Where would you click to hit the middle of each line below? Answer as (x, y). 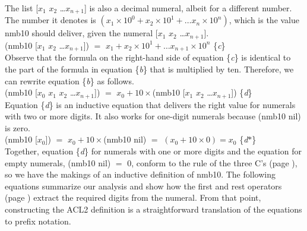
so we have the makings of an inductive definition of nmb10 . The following (140, 174)
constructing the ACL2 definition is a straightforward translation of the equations (153, 209)
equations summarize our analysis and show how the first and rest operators (143, 186)
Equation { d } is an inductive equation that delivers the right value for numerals (150, 104)
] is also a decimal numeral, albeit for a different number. (188, 8)
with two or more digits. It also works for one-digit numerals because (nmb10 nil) (153, 116)
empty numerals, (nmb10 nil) (58, 162)
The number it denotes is (50, 20)
